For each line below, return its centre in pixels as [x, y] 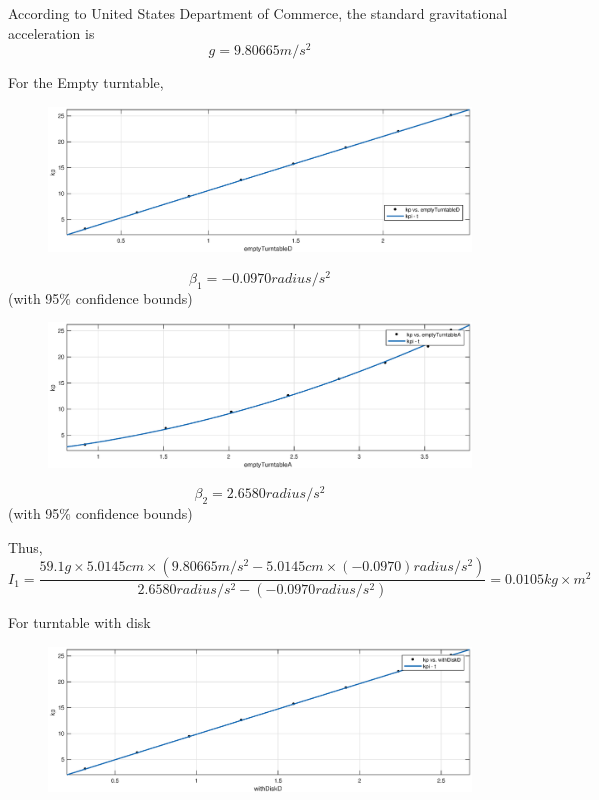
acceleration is [51, 32]
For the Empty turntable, [86, 82]
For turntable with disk [79, 622]
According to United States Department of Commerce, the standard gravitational [258, 13]
